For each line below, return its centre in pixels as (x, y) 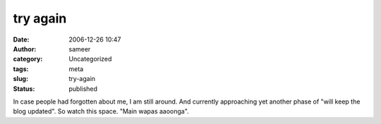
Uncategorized (90, 59)
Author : (25, 49)
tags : (21, 69)
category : (28, 59)
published (83, 89)
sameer (80, 49)
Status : (24, 89)
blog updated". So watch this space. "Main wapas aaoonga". (101, 111)
